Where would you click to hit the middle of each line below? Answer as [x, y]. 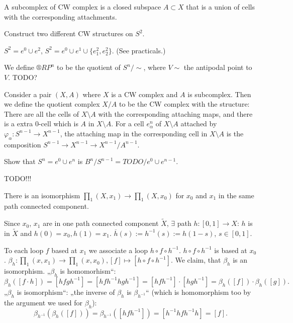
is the [235, 133]
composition [23, 144]
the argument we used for [43, 302]
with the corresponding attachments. [61, 16]
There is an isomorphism [42, 195]
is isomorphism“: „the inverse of [66, 292]
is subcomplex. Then [219, 94]
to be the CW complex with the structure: [184, 104]
